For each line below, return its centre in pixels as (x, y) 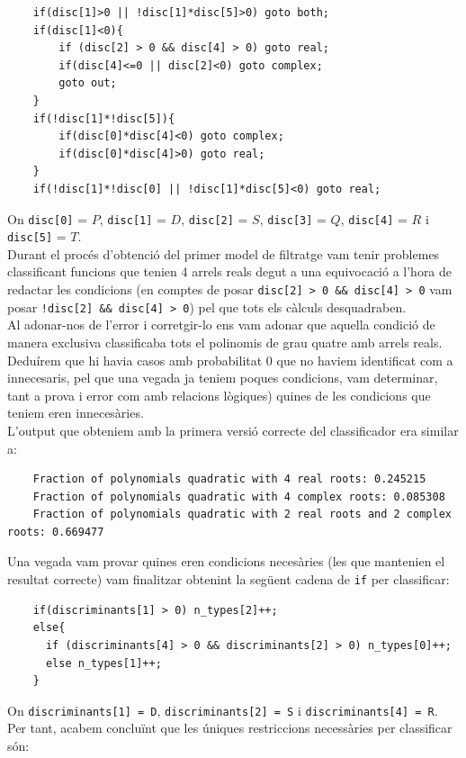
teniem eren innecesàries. (76, 413)
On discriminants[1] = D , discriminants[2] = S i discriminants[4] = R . (223, 710)
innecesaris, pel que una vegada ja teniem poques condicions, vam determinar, (223, 378)
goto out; (88, 83)
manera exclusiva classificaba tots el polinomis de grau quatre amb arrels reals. (225, 342)
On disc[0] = (48, 218)
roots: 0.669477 (56, 532)
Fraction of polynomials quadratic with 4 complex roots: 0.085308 (239, 496)
